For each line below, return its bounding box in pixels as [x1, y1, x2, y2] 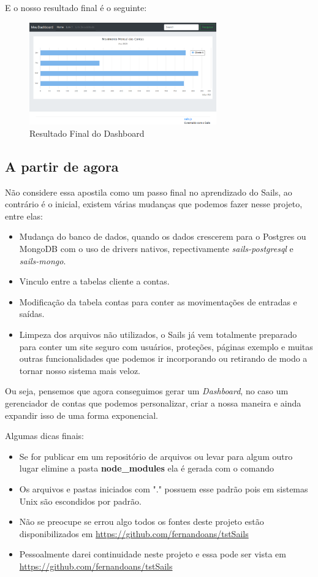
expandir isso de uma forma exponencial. [5, 408, 158, 421]
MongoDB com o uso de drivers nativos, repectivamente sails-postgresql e [19, 242, 293, 254]
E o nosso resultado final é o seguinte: [5, 1, 147, 13]
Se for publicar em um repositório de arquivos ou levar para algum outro [19, 449, 293, 462]
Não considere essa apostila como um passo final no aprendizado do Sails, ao [5, 185, 292, 198]
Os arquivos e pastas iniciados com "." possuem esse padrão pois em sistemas [19, 482, 308, 495]
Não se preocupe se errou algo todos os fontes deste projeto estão [19, 515, 264, 528]
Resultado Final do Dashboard [29, 126, 145, 139]
